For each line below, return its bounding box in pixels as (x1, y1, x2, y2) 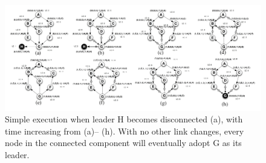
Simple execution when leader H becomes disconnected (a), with (5, 113, 243, 125)
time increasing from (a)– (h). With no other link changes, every (5, 124, 244, 137)
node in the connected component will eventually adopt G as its (5, 136, 242, 149)
